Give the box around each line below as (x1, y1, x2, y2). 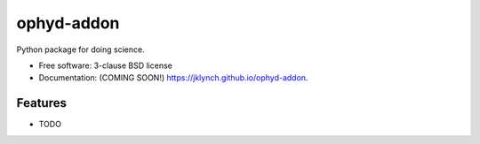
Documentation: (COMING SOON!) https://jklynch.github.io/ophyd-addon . (38, 72, 308, 83)
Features (16, 95, 67, 110)
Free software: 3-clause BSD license (38, 60, 172, 71)
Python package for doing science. (16, 44, 146, 55)
